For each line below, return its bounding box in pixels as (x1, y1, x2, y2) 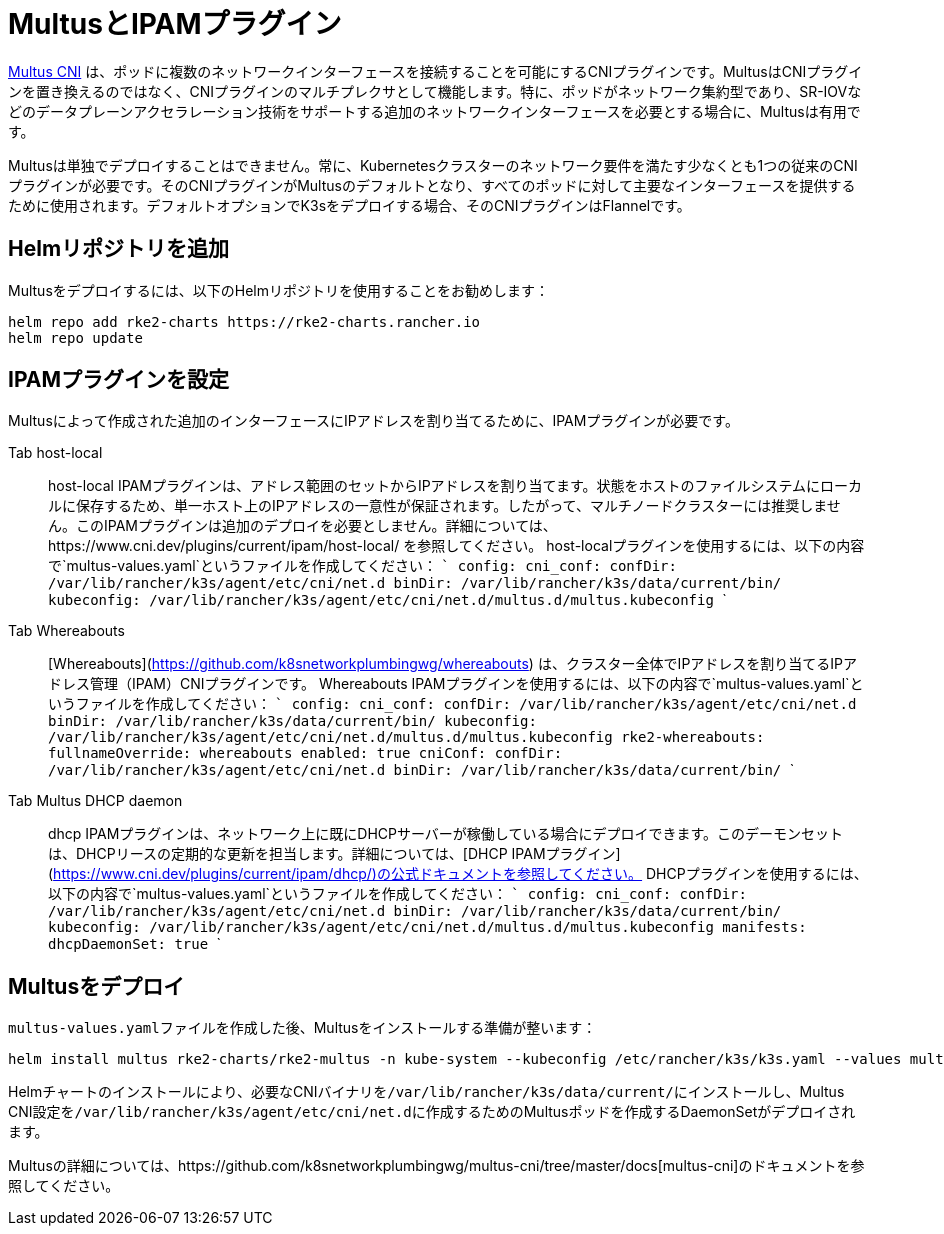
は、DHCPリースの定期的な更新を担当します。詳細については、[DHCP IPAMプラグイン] (48, 845, 621, 863)
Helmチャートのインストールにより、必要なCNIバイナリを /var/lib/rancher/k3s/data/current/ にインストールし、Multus (8, 1083, 845, 1101)
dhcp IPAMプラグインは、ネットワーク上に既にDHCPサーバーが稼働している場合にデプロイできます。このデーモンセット (48, 825, 844, 843)
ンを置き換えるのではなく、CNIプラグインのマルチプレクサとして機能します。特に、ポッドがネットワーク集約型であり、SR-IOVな (8, 82, 862, 100)
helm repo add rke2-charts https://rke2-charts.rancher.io (8, 313, 481, 330)
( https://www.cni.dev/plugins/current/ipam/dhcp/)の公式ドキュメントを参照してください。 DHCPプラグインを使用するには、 (48, 865, 868, 883)
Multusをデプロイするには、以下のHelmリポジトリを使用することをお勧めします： (8, 281, 549, 299)
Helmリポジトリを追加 (8, 236, 230, 262)
